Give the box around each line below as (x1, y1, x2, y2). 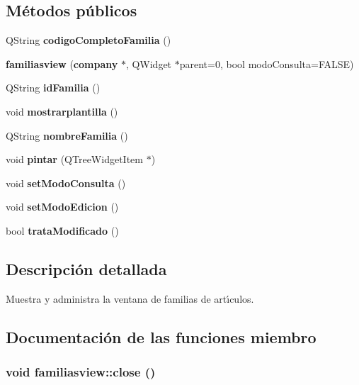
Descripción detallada (6, 257, 167, 279)
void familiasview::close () (6, 363, 156, 381)
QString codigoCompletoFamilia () (6, 33, 171, 48)
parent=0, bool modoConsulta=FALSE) (179, 56, 354, 71)
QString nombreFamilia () (6, 128, 128, 143)
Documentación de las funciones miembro (6, 325, 317, 347)
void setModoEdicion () (6, 199, 119, 214)
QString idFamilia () (6, 80, 101, 95)
